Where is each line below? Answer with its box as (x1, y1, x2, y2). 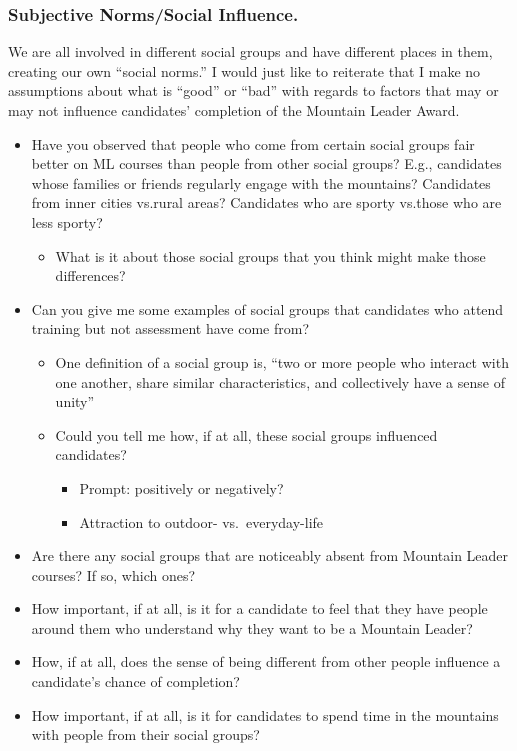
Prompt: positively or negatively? (79, 477, 284, 498)
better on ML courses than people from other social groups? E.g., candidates (31, 153, 502, 174)
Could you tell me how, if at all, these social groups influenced (55, 424, 438, 445)
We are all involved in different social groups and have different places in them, (8, 41, 493, 62)
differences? (55, 265, 126, 286)
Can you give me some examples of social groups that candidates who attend (31, 298, 504, 319)
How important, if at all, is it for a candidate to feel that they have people (31, 598, 488, 619)
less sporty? (31, 211, 103, 232)
